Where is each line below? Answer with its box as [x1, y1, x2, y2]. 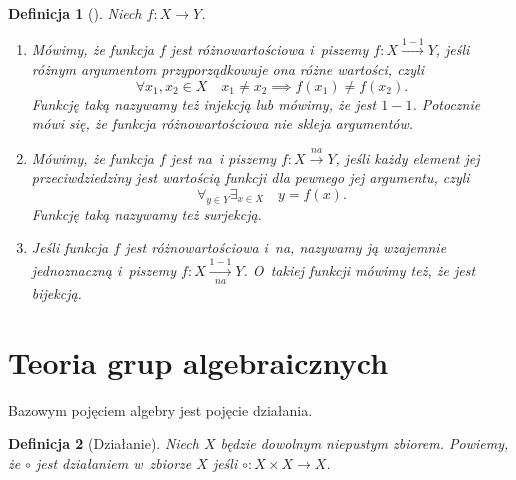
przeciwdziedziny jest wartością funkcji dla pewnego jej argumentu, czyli [31, 167, 470, 188]
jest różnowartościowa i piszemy [170, 39, 369, 60]
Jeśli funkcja [31, 237, 109, 258]
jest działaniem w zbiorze [35, 452, 192, 473]
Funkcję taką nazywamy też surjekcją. [31, 203, 262, 224]
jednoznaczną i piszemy [31, 259, 176, 280]
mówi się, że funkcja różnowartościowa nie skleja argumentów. [31, 113, 414, 134]
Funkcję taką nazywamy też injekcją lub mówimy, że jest [31, 93, 377, 114]
